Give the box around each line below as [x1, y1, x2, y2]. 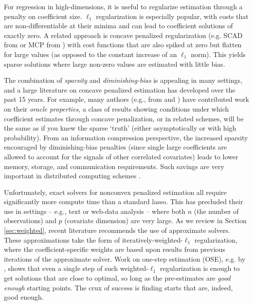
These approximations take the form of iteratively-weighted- [4, 234, 183, 245]
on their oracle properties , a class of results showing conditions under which [4, 103, 229, 114]
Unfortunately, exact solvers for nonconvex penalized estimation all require [4, 187, 227, 197]
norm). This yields [191, 49, 246, 59]
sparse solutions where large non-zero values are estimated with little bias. [4, 58, 225, 69]
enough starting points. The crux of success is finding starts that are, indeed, [4, 282, 233, 292]
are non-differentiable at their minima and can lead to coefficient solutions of [4, 20, 233, 31]
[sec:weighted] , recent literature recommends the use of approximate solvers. [4, 225, 230, 235]
